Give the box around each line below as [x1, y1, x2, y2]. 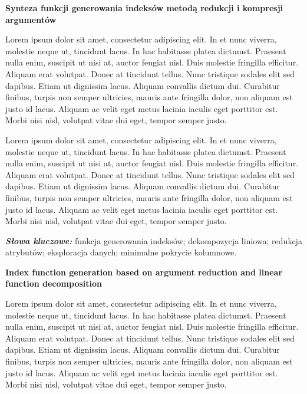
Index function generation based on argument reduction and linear [5, 265, 283, 278]
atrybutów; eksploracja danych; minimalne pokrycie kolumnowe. [5, 246, 237, 258]
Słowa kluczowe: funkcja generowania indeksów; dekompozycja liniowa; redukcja [5, 234, 302, 247]
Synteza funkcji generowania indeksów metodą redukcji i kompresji [5, 2, 283, 14]
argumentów [5, 13, 57, 25]
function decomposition [5, 277, 102, 290]
